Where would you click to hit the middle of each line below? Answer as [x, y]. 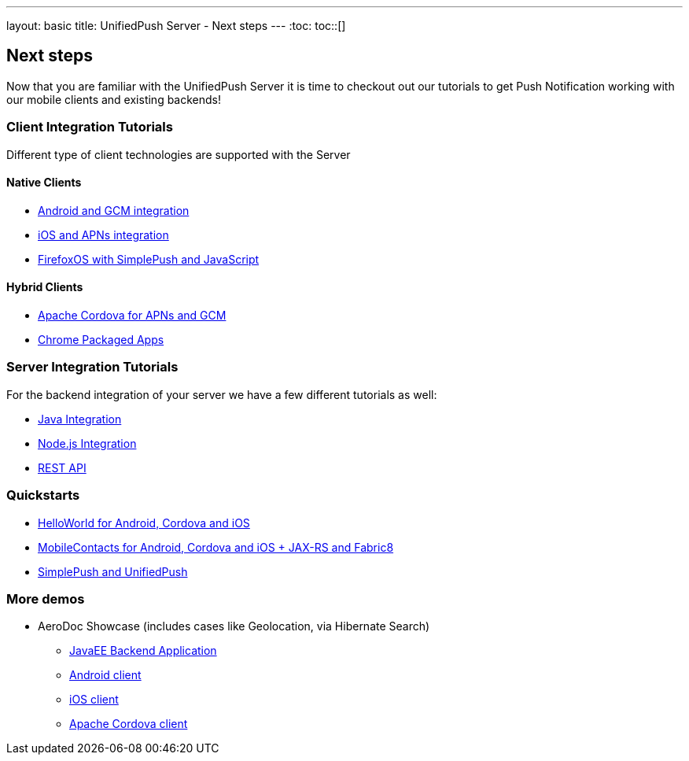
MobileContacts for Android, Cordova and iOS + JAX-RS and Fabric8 [216, 547]
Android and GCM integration [114, 210]
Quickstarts [43, 495]
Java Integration [80, 419]
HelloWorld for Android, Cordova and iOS [144, 523]
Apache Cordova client [129, 724]
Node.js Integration [87, 443]
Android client [105, 675]
